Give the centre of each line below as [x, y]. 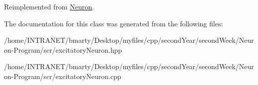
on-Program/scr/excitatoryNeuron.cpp [63, 76]
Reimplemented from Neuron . [49, 6]
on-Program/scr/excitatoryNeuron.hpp [63, 49]
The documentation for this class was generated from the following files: [114, 23]
